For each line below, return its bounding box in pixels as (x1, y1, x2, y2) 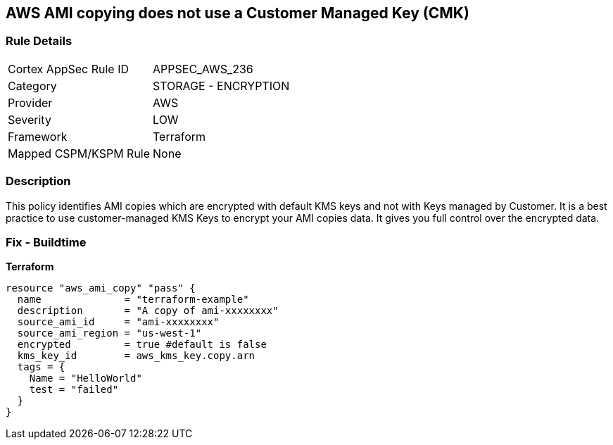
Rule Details (6, 34, 72, 49)
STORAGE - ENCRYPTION (153, 78, 290, 93)
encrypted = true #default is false (17, 339, 267, 351)
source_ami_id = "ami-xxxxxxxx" (17, 316, 220, 328)
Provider (8, 95, 53, 110)
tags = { (17, 361, 65, 373)
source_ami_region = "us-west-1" (17, 327, 202, 339)
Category (8, 78, 57, 93)
